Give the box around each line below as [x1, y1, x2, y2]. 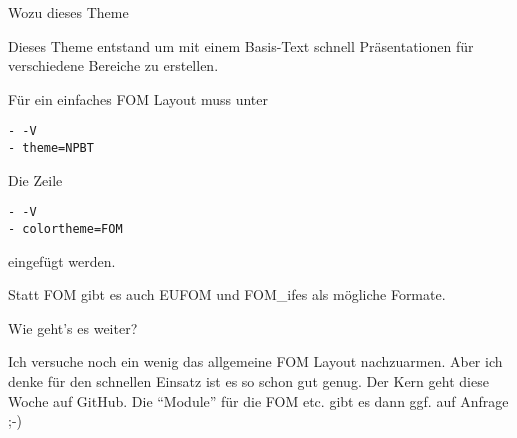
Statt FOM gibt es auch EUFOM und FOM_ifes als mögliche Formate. [8, 284, 446, 305]
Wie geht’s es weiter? [8, 317, 138, 338]
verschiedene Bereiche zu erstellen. [8, 55, 219, 76]
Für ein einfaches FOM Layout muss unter [8, 88, 268, 109]
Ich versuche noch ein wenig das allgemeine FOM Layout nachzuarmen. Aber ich [8, 351, 503, 372]
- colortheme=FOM [8, 221, 123, 236]
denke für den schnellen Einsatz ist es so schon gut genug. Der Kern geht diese [8, 370, 489, 391]
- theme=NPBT [8, 141, 94, 156]
